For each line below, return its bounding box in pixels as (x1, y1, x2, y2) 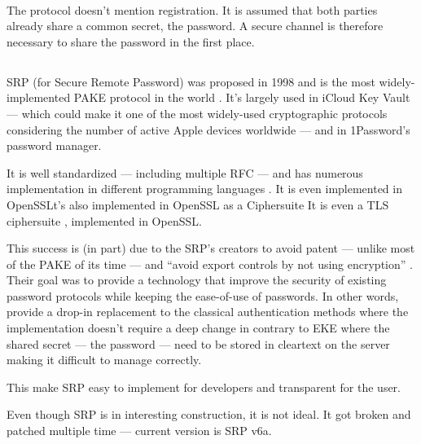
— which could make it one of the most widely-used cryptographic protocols (7, 104, 388, 121)
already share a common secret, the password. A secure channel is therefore (7, 17, 384, 34)
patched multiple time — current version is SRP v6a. (7, 422, 272, 439)
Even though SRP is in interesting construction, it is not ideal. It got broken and (7, 406, 411, 423)
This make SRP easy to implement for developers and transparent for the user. (7, 378, 401, 395)
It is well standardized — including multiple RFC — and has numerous (7, 164, 363, 181)
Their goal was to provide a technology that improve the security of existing (7, 271, 387, 288)
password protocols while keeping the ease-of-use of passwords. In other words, (7, 287, 399, 304)
